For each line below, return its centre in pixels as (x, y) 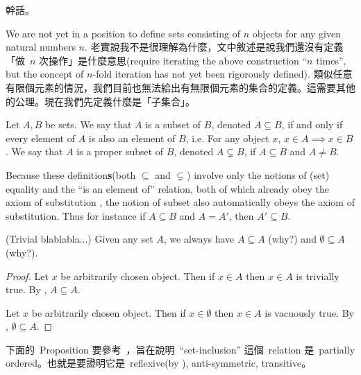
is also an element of (132, 138)
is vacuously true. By (309, 312)
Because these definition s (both (71, 174)
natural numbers (41, 47)
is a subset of (173, 124)
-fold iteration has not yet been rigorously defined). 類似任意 (223, 74)
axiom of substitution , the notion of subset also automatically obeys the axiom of (180, 202)
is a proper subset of (120, 151)
